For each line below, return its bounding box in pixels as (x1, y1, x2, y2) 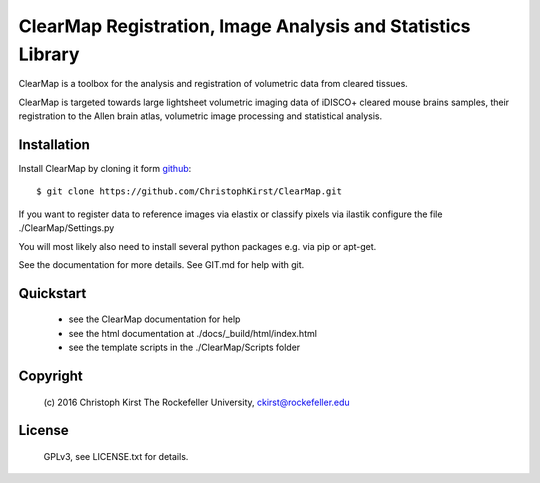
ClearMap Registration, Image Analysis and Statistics (18, 15, 471, 37)
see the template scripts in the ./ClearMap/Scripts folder (68, 341, 301, 354)
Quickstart (18, 285, 87, 302)
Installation (18, 136, 90, 153)
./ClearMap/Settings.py (18, 222, 115, 234)
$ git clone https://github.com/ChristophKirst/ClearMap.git (36, 186, 342, 197)
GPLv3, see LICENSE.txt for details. (43, 450, 189, 462)
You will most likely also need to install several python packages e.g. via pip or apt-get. (18, 240, 377, 252)
